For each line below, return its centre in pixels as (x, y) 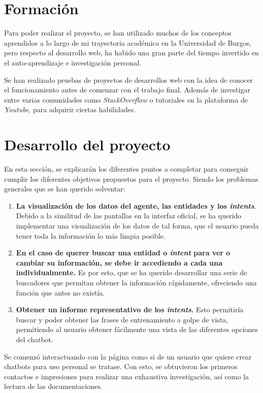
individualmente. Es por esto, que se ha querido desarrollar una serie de (131, 272)
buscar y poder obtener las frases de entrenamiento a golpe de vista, (122, 319)
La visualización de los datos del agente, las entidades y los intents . (136, 205)
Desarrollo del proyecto (87, 144)
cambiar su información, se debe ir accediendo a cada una (119, 262)
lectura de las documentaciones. (53, 386)
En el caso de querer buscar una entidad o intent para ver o (123, 253)
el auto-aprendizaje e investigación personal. (73, 62)
